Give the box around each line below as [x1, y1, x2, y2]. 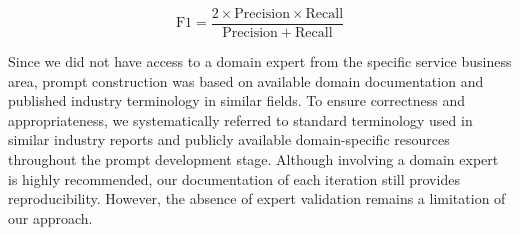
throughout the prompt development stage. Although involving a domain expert [8, 149, 499, 170]
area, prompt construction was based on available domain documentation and [8, 70, 484, 91]
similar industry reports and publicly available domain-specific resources [8, 129, 450, 150]
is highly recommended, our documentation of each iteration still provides [8, 168, 460, 189]
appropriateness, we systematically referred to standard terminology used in [8, 109, 473, 130]
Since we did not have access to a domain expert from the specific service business [8, 51, 512, 72]
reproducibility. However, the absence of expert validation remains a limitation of [8, 188, 506, 209]
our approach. [8, 207, 93, 228]
